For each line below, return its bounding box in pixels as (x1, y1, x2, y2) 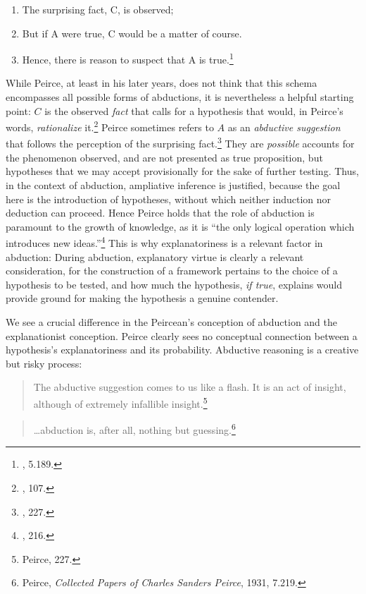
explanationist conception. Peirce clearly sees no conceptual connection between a (6, 328, 358, 343)
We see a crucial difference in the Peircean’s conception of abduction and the (6, 314, 338, 329)
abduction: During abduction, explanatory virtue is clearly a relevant (6, 249, 304, 264)
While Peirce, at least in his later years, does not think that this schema (6, 75, 317, 90)
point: (6, 103, 31, 118)
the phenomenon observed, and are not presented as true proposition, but (6, 150, 323, 164)
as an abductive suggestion (227, 119, 341, 134)
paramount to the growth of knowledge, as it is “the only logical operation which (6, 219, 355, 234)
